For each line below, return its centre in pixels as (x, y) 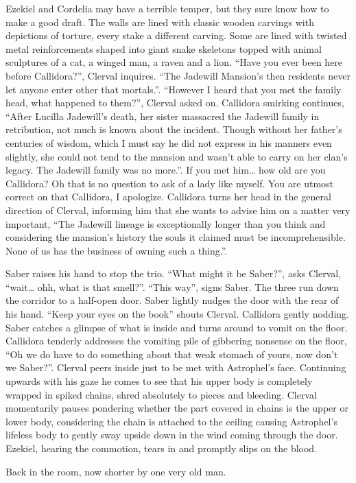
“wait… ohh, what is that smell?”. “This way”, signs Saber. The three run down (172, 286)
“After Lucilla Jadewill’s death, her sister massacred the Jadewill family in (163, 116)
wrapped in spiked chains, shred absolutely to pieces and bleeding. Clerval (161, 394)
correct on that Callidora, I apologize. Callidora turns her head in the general (168, 197)
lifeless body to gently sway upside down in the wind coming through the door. (172, 435)
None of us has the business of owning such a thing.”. (117, 250)
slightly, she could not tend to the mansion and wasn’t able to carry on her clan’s (177, 156)
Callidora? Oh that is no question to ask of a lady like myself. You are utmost (170, 183)
